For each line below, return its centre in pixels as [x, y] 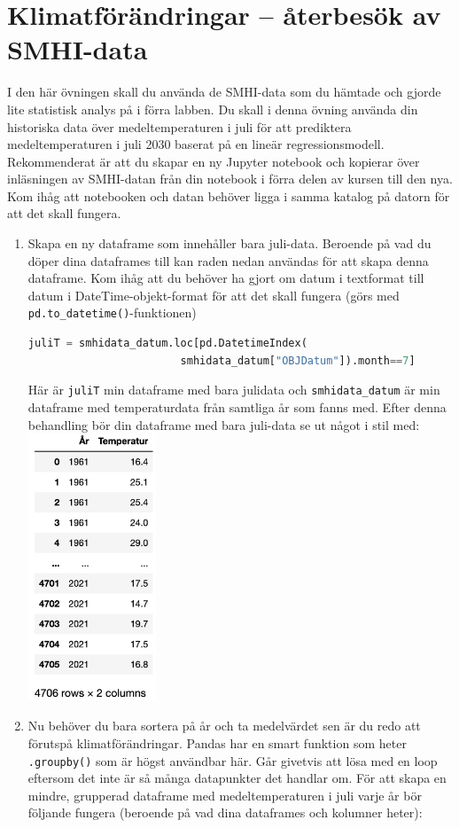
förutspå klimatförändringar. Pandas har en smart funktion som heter [217, 742]
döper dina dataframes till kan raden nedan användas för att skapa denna [228, 260]
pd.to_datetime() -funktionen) [112, 312]
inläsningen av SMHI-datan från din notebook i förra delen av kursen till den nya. [230, 179]
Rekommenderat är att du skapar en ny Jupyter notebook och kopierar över [214, 161]
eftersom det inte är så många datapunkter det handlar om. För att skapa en [237, 778]
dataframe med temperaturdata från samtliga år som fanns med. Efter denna [237, 406]
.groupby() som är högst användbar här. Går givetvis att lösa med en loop [233, 760]
